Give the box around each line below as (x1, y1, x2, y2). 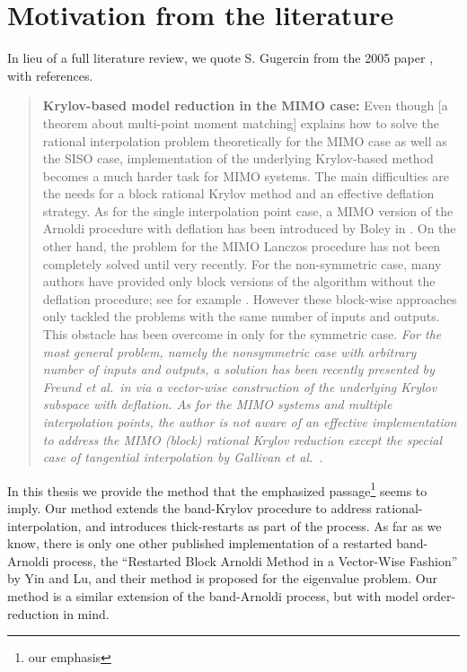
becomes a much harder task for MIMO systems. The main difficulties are (42, 166, 449, 185)
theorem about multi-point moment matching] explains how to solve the (42, 113, 439, 132)
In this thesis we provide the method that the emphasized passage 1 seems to (7, 478, 427, 500)
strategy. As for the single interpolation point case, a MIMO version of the (42, 201, 454, 220)
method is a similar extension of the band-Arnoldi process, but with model (7, 587, 419, 605)
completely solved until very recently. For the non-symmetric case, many (42, 254, 442, 273)
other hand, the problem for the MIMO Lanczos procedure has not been (42, 237, 441, 256)
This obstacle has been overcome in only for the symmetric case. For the (42, 325, 442, 344)
